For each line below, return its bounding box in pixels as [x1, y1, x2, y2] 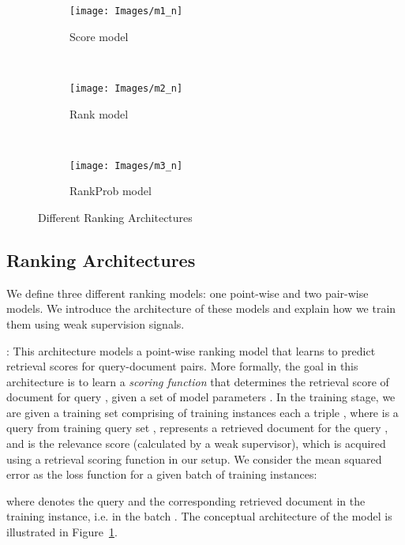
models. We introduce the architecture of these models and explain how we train [6, 300, 396, 317]
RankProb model [69, 182, 152, 199]
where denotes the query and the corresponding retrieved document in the [6, 492, 366, 509]
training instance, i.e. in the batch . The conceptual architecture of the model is [6, 508, 392, 524]
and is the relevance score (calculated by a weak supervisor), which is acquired [6, 435, 386, 452]
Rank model [69, 105, 129, 122]
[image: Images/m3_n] [69, 160, 183, 171]
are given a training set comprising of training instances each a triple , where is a [6, 404, 399, 420]
